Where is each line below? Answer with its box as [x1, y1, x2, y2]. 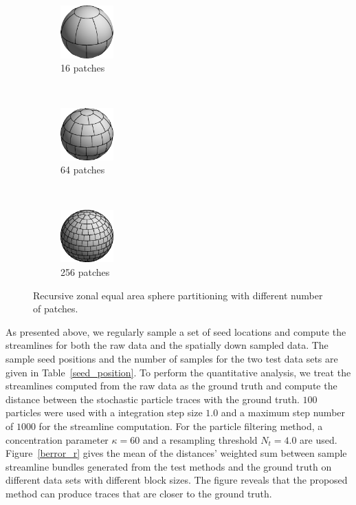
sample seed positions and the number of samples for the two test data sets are [5, 352, 338, 366]
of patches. [33, 301, 78, 316]
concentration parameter [5, 432, 109, 447]
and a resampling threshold [142, 432, 258, 447]
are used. [300, 432, 337, 447]
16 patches [60, 61, 105, 75]
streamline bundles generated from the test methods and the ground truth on [5, 459, 332, 473]
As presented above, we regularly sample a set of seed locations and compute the [5, 324, 346, 339]
